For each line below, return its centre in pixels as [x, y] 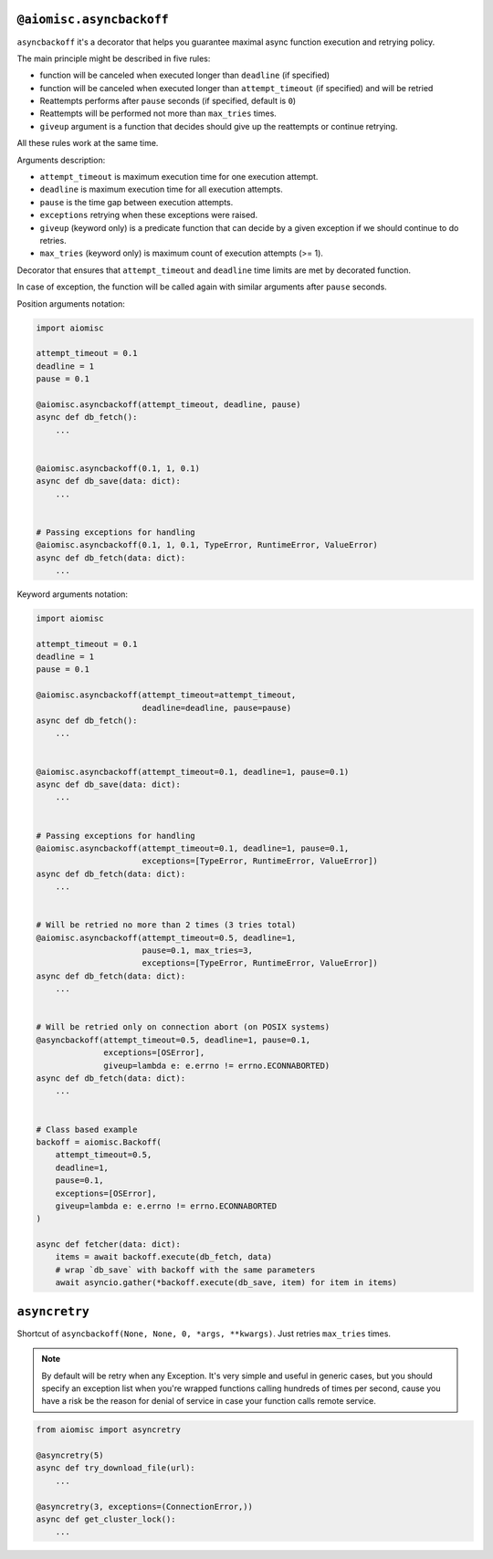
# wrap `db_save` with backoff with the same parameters [185, 1270]
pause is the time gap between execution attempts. [136, 202]
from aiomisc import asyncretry [109, 1430]
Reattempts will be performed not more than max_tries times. [158, 113]
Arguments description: [61, 160]
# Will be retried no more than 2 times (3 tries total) [166, 925]
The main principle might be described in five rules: [114, 58]
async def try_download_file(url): [115, 1468]
